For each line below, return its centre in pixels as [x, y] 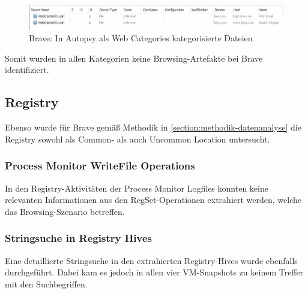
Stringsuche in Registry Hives [79, 238]
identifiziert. [27, 70]
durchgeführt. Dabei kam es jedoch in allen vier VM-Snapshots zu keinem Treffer [154, 272]
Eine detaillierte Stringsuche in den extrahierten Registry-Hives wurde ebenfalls [151, 260]
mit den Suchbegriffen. [46, 284]
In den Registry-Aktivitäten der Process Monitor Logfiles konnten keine [137, 188]
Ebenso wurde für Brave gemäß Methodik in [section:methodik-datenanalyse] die [153, 127]
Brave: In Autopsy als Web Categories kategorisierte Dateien [141, 38]
